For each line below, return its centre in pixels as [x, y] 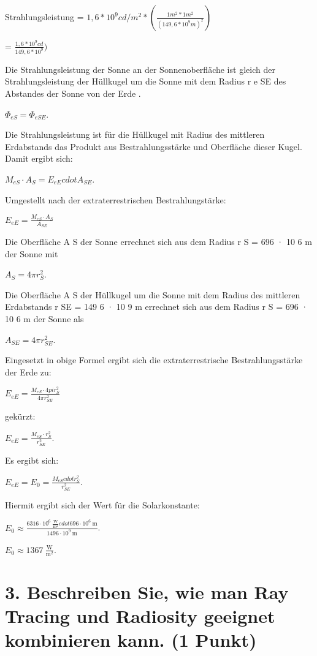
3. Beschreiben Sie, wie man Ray [147, 591]
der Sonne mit [32, 253]
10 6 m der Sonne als [44, 319]
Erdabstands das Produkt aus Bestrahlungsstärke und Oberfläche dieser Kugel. [154, 146]
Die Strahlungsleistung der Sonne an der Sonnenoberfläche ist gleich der [140, 69]
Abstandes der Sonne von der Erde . [73, 93]
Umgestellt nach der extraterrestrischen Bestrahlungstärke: [116, 199]
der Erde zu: [28, 371]
